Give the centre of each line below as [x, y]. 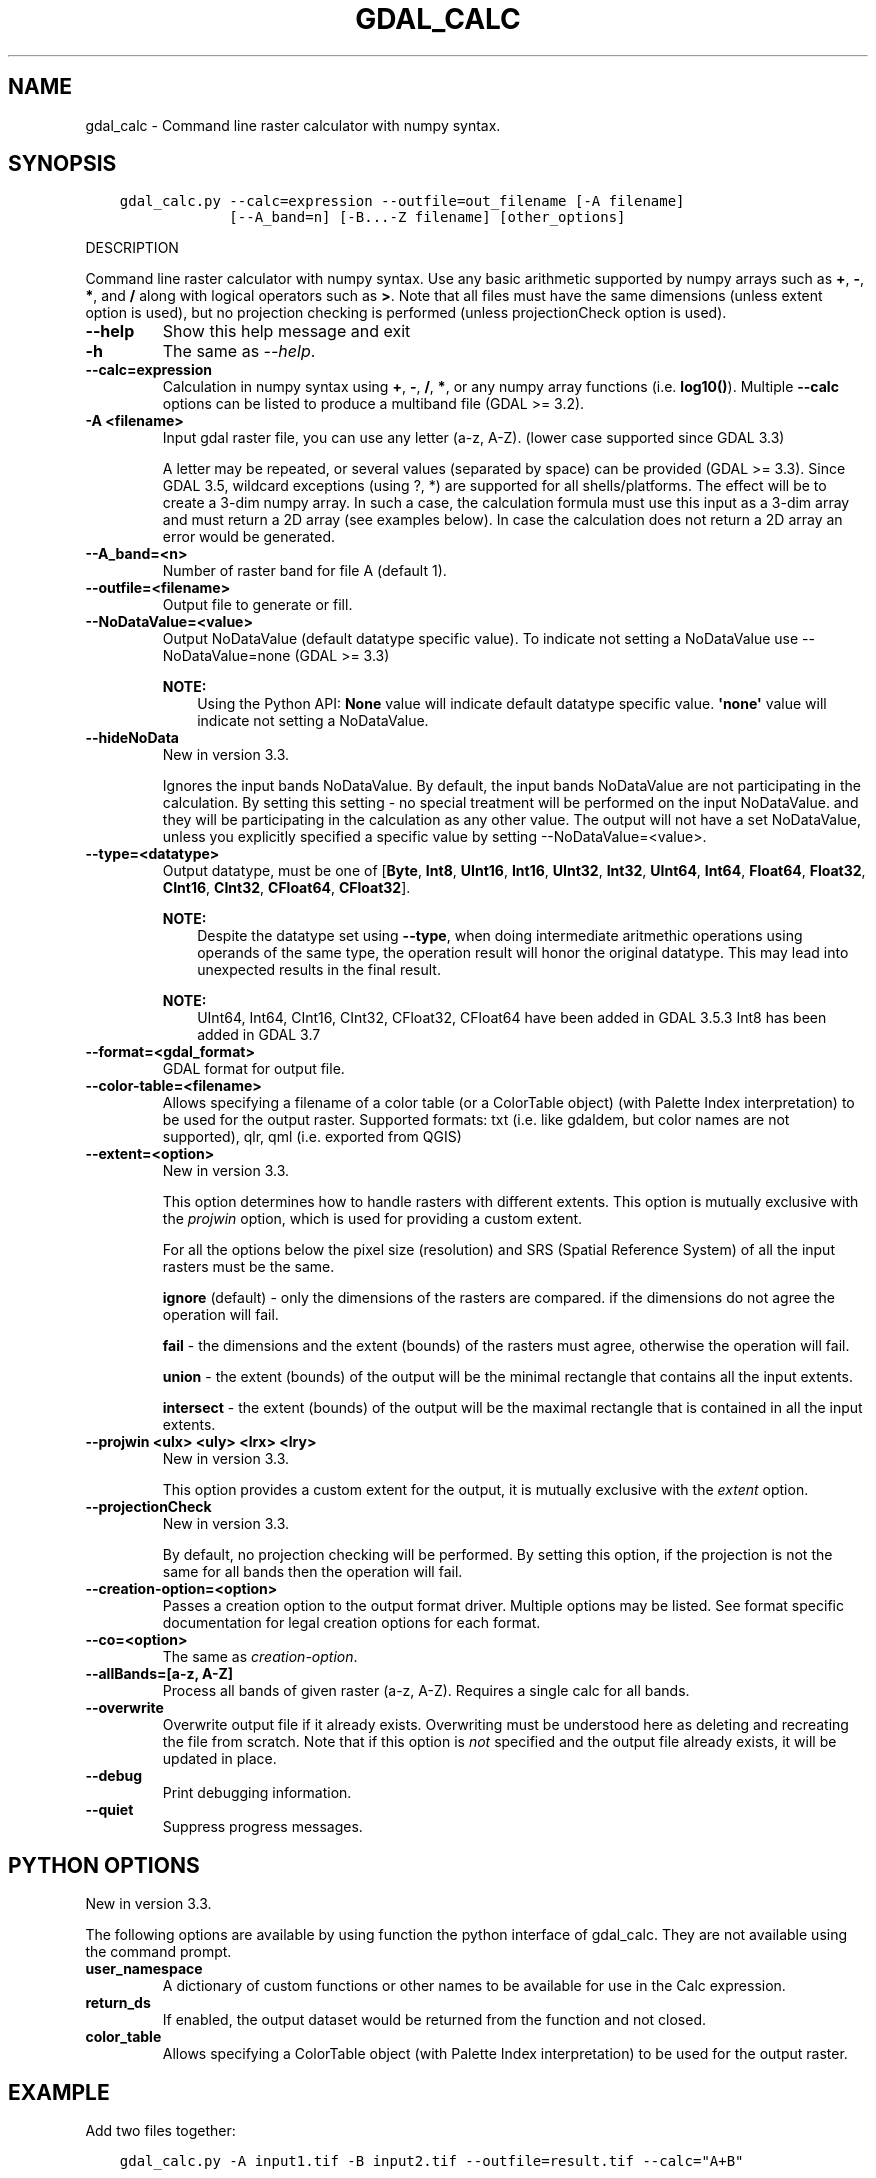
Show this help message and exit [286, 331]
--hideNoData [132, 738]
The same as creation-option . [260, 1657]
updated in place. [219, 1759]
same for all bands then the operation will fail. [312, 1572]
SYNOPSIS [62, 164]
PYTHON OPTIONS [104, 1865]
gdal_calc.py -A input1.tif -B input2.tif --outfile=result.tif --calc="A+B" [431, 2161]
